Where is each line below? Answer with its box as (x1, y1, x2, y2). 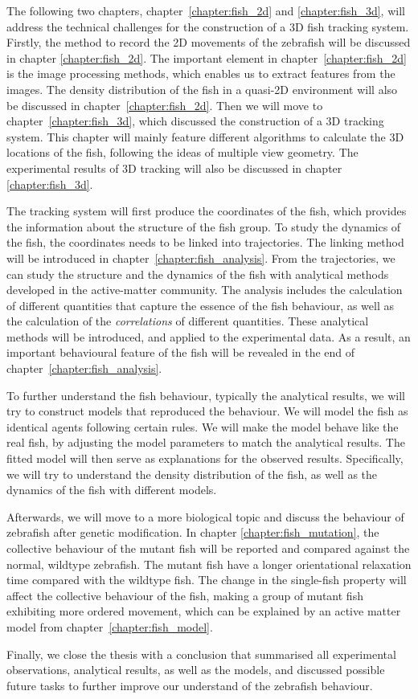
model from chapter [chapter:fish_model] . (6, 618, 213, 635)
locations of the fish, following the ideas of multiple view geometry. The (6, 144, 359, 161)
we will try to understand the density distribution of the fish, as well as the (6, 465, 378, 482)
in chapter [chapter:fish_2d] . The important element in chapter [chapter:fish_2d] (6, 49, 407, 66)
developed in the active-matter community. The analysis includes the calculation (6, 281, 403, 298)
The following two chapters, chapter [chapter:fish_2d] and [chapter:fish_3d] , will (6, 2, 405, 18)
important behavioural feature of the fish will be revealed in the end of (6, 344, 355, 361)
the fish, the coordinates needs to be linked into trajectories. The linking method (6, 234, 404, 251)
